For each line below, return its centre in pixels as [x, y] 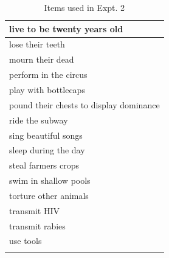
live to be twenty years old [66, 28]
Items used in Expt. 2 [84, 7]
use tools [26, 241]
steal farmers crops [44, 165]
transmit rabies [37, 225]
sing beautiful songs [46, 135]
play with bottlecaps [47, 89]
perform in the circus [48, 75]
